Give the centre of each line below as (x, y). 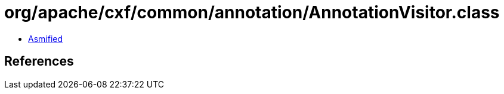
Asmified (46, 38)
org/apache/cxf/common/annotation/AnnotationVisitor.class (252, 12)
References (39, 61)
